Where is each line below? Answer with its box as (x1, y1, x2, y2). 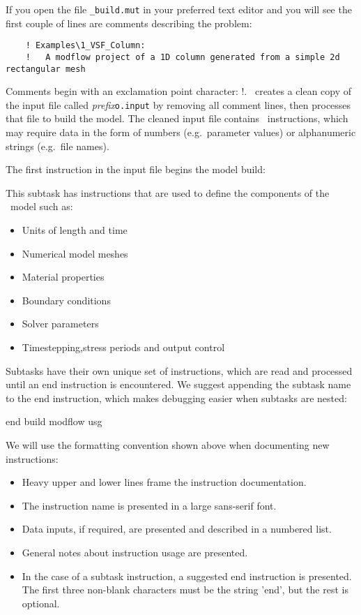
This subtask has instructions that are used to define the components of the (6, 185, 330, 200)
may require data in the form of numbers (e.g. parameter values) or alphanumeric (6, 125, 356, 140)
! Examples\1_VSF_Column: (25, 40, 146, 51)
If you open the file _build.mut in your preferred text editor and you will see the (6, 2, 352, 16)
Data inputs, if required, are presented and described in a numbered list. (22, 521, 332, 536)
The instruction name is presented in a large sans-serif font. (22, 498, 277, 512)
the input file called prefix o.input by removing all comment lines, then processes (6, 97, 351, 112)
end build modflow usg (6, 414, 102, 429)
